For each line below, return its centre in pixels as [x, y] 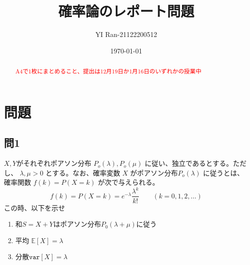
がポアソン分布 [154, 172]
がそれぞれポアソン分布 [54, 163]
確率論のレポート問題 [126, 11]
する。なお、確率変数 [86, 172]
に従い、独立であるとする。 [189, 163]
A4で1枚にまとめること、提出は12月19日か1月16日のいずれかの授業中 [108, 71]
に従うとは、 [224, 172]
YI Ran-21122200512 [126, 34]
